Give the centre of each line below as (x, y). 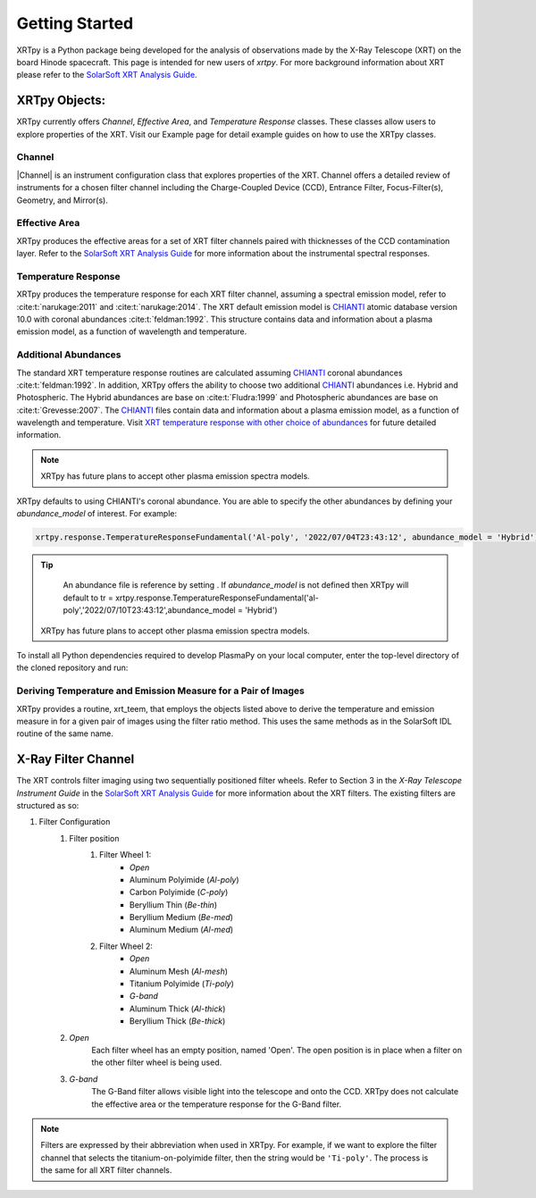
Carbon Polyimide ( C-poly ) (179, 892)
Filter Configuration (75, 822)
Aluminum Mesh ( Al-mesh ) (179, 971)
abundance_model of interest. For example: (97, 514)
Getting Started (75, 23)
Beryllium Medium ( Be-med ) (182, 917)
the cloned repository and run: (72, 668)
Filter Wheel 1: (126, 855)
